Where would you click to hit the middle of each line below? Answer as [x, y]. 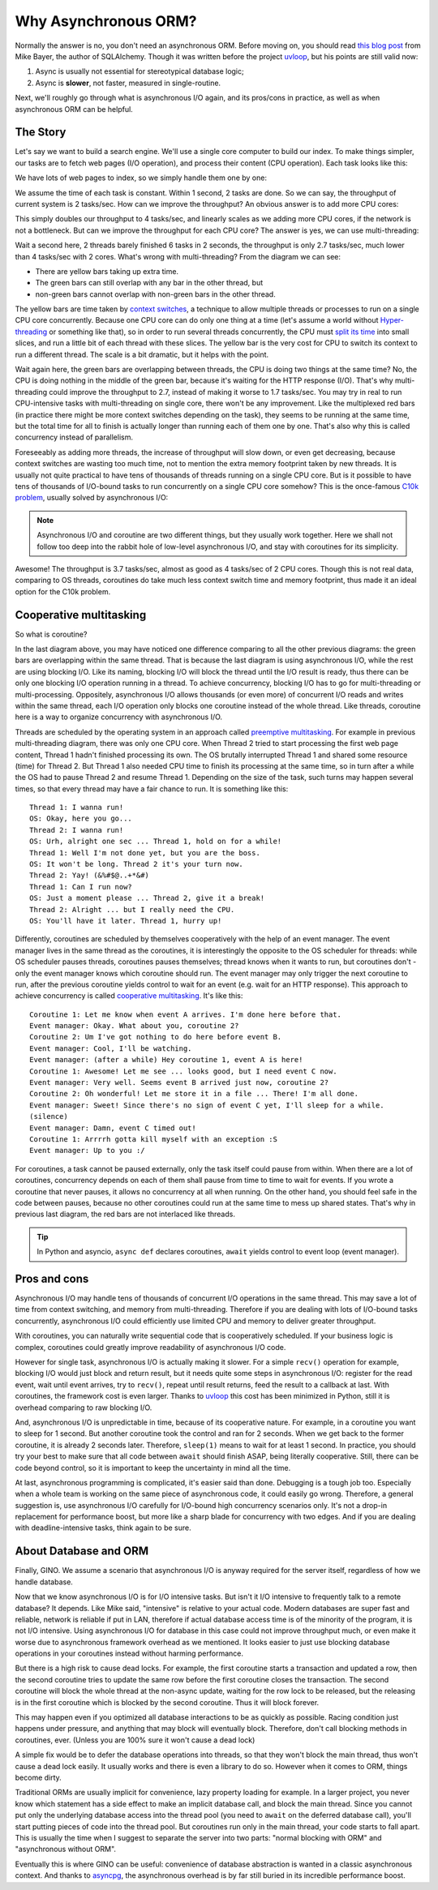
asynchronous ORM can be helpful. [74, 109]
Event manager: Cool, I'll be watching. [111, 1048]
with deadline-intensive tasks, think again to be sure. [103, 1528]
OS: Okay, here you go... [81, 819]
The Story [41, 133]
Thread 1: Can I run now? [81, 887]
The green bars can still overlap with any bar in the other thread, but [149, 283]
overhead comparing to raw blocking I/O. [84, 1408]
